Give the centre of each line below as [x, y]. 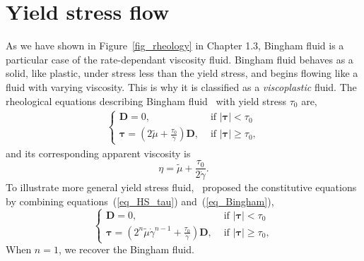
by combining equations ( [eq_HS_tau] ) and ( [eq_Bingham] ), [140, 201]
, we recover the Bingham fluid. [126, 249]
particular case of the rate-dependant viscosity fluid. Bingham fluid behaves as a [180, 59]
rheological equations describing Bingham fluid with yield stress [146, 101]
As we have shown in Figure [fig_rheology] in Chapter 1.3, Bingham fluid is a [175, 45]
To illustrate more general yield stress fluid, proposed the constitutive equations [181, 187]
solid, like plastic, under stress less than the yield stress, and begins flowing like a [182, 73]
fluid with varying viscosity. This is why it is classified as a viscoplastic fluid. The [181, 86]
